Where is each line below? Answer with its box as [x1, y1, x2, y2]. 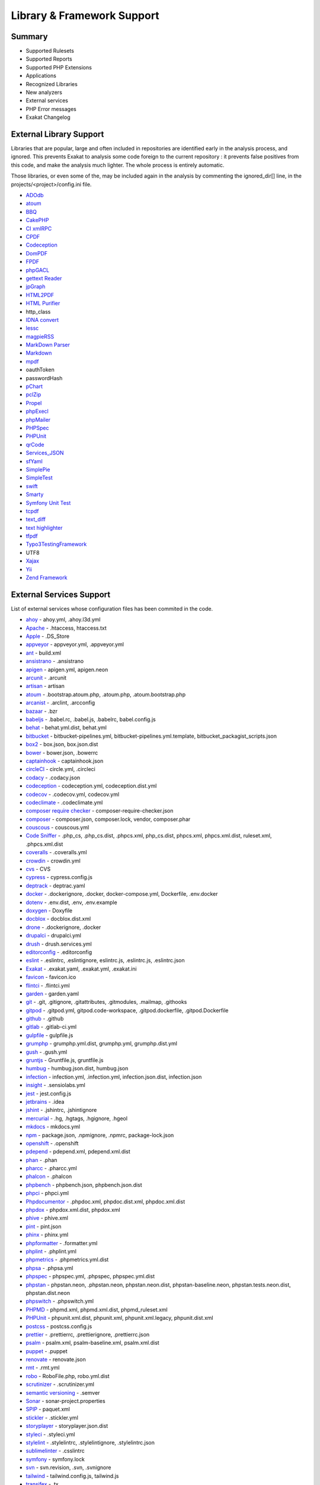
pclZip [25, 391, 41, 398]
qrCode [25, 441, 44, 448]
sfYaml [25, 457, 43, 465]
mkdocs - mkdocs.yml [25, 1123, 80, 1130]
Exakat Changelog [25, 113, 71, 121]
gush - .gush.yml [25, 1048, 68, 1056]
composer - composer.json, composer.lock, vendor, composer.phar [25, 816, 191, 823]
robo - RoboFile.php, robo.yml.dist [25, 1372, 110, 1379]
